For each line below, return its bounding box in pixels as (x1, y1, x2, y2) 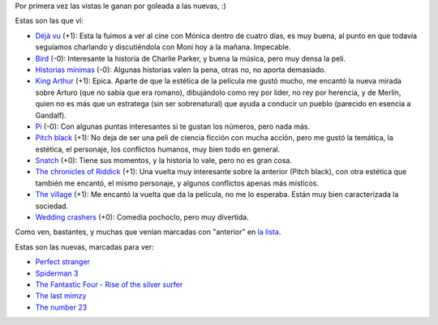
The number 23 (35, 302, 88, 312)
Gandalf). (35, 110, 67, 120)
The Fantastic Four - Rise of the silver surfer (35, 280, 183, 289)
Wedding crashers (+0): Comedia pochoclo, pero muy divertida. (35, 212, 249, 222)
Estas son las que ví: (15, 16, 84, 26)
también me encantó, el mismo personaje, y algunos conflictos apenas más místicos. (35, 178, 320, 188)
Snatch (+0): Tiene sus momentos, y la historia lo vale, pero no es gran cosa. (35, 156, 292, 165)
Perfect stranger (35, 257, 91, 267)
